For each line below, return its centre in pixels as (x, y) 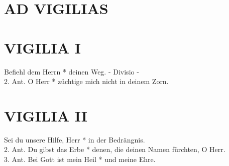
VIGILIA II (46, 115)
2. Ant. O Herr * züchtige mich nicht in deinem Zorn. (86, 81)
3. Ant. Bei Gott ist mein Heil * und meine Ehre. (80, 159)
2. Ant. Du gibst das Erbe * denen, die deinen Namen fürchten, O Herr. (115, 149)
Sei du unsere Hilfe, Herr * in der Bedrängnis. (75, 139)
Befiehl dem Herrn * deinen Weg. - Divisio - (72, 71)
